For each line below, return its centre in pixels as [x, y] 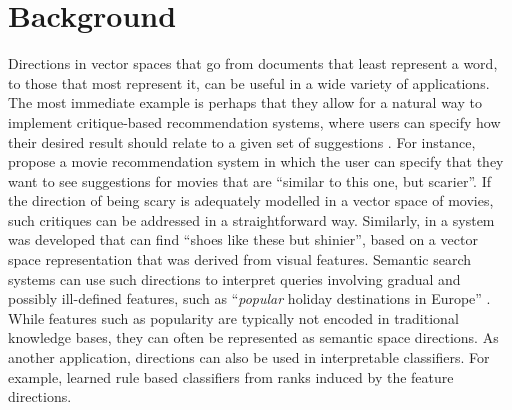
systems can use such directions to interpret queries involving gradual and [234, 278]
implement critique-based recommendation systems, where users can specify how [254, 121]
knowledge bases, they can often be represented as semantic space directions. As [253, 337]
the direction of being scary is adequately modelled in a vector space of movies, [251, 200]
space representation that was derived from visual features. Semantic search [240, 259]
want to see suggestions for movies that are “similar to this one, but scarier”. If [249, 180]
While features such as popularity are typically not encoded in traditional [233, 317]
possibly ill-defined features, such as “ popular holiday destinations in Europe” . [249, 298]
